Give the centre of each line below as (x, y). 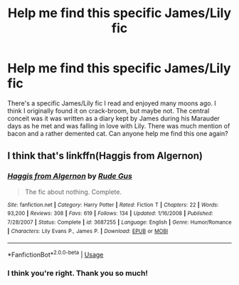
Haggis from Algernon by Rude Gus (70, 176)
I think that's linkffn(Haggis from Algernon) (105, 156)
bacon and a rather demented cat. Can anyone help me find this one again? (118, 133)
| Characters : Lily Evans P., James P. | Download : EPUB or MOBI (88, 231)
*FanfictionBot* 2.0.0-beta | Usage (55, 254)
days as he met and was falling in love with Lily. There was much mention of (119, 125)
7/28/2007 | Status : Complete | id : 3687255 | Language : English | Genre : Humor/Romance (119, 222)
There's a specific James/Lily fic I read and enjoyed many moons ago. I (112, 103)
